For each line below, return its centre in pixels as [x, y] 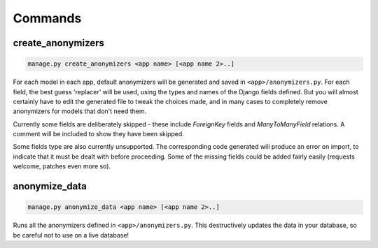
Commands [47, 18]
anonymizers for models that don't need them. [80, 111]
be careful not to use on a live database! [71, 235]
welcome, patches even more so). [62, 166]
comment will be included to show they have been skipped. [99, 134]
